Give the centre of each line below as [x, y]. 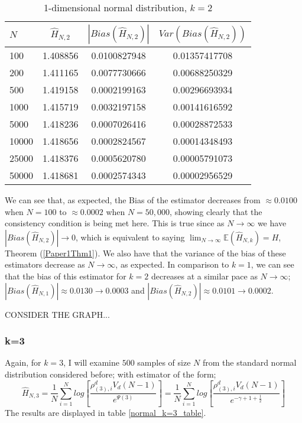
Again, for [23, 362]
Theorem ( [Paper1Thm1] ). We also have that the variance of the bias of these [145, 253]
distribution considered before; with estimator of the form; [111, 374]
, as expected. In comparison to [172, 264]
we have [272, 223]
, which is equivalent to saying [130, 237]
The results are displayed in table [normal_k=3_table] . [105, 413]
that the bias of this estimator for [66, 276]
